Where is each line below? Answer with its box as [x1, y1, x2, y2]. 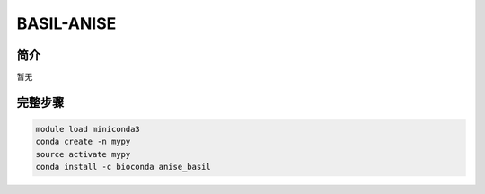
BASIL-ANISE [16, 13, 117, 33]
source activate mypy [35, 149, 131, 159]
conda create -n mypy [35, 137, 131, 147]
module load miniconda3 [35, 124, 141, 135]
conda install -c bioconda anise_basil [35, 162, 211, 172]
